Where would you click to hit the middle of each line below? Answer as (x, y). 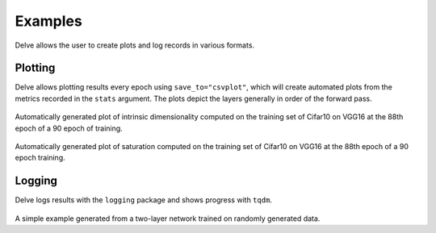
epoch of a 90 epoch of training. (69, 128)
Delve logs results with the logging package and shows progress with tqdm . (143, 200)
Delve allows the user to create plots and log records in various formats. (134, 45)
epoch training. (40, 158)
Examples (48, 21)
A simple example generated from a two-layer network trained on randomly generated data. (168, 218)
